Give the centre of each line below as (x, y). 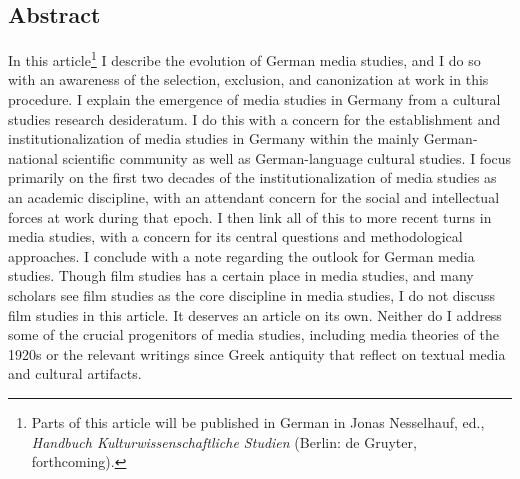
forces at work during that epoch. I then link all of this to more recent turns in (250, 216)
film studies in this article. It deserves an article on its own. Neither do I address (255, 314)
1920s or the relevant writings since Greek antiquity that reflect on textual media (257, 353)
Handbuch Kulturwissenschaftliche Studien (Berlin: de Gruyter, (224, 441)
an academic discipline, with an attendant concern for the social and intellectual (254, 197)
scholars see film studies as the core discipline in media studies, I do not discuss (252, 294)
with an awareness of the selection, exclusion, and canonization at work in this (248, 79)
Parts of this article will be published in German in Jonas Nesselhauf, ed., (258, 421)
